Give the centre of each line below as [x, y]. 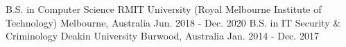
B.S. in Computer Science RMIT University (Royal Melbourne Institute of [164, 9]
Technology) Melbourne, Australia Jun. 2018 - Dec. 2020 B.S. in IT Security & [173, 22]
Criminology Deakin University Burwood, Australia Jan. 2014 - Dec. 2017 [162, 36]
